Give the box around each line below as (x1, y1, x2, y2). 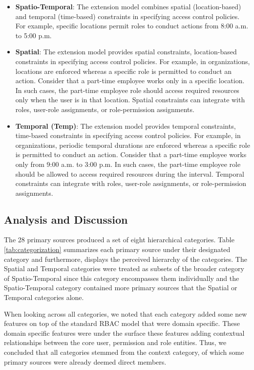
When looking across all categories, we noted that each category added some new (4, 308, 247, 319)
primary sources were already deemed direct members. (4, 356, 167, 367)
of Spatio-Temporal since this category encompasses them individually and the (4, 273, 239, 283)
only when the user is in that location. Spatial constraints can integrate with (15, 94, 245, 105)
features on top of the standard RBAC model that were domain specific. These (4, 318, 240, 328)
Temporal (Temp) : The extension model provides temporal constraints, (15, 120, 236, 131)
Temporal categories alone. (4, 292, 84, 302)
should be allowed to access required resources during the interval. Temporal (15, 168, 244, 179)
